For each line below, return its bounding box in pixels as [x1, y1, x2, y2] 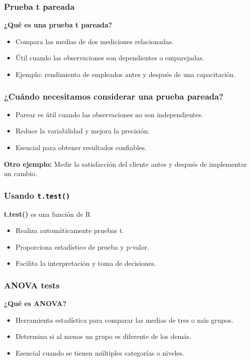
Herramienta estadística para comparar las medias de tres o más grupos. [15, 314, 233, 325]
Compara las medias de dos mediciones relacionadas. [15, 36, 174, 46]
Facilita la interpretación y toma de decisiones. [15, 258, 156, 268]
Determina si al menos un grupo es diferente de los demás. [15, 331, 192, 341]
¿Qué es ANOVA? [4, 298, 67, 309]
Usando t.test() [4, 189, 70, 201]
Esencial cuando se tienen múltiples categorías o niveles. [15, 347, 184, 358]
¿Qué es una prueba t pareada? [4, 20, 112, 30]
